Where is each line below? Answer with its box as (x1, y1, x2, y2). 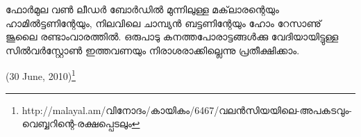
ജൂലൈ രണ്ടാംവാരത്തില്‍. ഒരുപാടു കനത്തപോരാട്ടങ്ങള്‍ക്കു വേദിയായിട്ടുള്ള (6, 29, 339, 44)
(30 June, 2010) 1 (6, 67, 76, 83)
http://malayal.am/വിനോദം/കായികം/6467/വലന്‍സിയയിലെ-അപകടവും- (22, 102, 352, 117)
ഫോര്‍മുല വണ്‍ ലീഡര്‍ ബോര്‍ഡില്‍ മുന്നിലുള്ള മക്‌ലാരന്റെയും (6, 2, 279, 16)
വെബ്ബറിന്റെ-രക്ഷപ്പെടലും (22, 116, 132, 131)
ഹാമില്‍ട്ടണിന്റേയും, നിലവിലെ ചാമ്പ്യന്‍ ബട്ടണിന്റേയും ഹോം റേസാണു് (6, 15, 321, 30)
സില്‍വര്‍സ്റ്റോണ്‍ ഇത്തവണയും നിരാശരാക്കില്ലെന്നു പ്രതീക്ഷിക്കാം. (6, 42, 300, 57)
